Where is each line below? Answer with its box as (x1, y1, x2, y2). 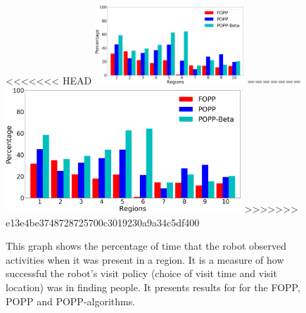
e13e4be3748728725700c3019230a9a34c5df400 (6, 215, 200, 229)
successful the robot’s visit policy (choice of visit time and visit (6, 266, 277, 281)
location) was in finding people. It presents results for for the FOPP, (6, 280, 300, 295)
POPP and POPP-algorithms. (6, 293, 136, 308)
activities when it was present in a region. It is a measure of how (6, 252, 284, 267)
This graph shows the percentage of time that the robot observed (6, 238, 287, 253)
